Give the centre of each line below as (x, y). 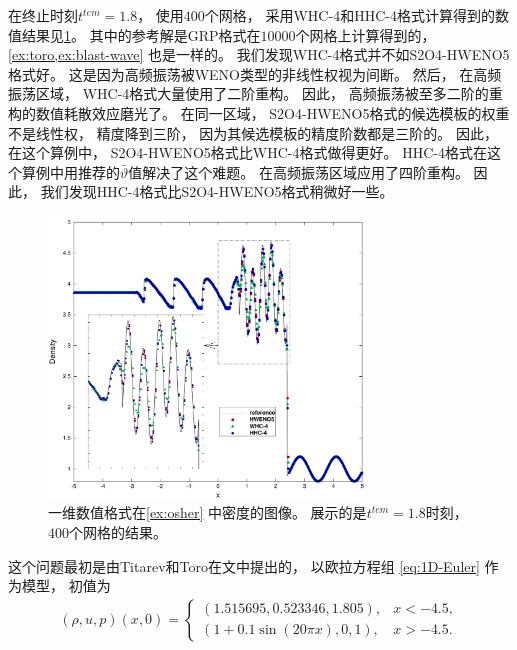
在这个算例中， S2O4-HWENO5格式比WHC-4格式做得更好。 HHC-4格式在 (247, 152)
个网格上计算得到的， (365, 34)
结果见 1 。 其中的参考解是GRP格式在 (141, 34)
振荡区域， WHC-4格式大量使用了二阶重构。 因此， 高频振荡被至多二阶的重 (255, 93)
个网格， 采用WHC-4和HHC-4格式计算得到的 (349, 15)
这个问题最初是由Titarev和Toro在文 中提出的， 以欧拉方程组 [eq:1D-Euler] (244, 565)
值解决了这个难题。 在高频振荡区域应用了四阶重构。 (298, 171)
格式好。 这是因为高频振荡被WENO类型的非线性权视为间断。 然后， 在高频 (255, 73)
